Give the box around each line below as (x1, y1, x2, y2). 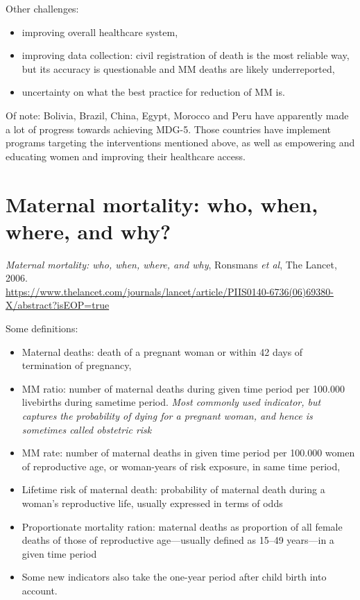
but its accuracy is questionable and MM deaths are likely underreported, (22, 61, 335, 76)
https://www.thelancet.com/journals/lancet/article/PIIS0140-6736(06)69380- (6, 284, 334, 298)
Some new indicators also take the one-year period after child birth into (22, 569, 327, 584)
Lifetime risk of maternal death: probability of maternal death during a (22, 482, 325, 497)
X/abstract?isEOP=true (6, 298, 110, 312)
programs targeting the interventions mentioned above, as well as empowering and (6, 135, 355, 150)
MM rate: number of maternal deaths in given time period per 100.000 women (22, 445, 355, 460)
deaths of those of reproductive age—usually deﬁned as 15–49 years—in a (22, 533, 334, 547)
